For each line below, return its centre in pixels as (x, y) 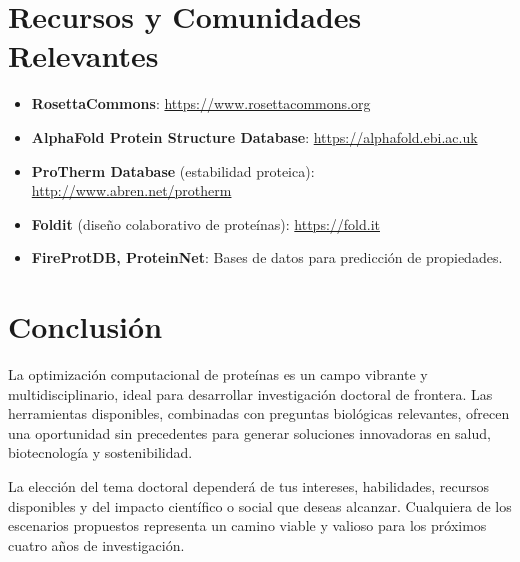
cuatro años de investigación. (96, 544)
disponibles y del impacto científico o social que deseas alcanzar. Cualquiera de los (260, 505)
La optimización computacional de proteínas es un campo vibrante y (218, 374)
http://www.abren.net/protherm (131, 190)
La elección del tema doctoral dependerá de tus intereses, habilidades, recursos (249, 485)
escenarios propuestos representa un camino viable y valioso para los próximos (247, 525)
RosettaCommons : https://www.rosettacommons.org (201, 103)
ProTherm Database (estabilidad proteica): (173, 170)
